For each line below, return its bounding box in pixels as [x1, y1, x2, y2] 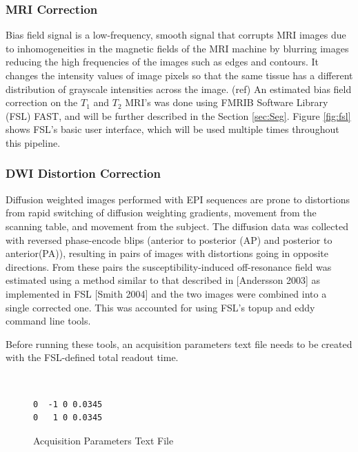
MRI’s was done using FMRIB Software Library [125, 95, 328, 110]
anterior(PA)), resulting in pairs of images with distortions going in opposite [6, 246, 328, 260]
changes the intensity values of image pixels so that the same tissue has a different [6, 68, 353, 82]
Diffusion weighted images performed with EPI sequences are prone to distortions [6, 192, 350, 206]
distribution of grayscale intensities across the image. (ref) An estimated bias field [6, 81, 352, 96]
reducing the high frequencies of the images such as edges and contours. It [6, 54, 319, 69]
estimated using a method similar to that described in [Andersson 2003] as [6, 273, 321, 287]
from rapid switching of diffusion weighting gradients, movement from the [6, 205, 317, 220]
